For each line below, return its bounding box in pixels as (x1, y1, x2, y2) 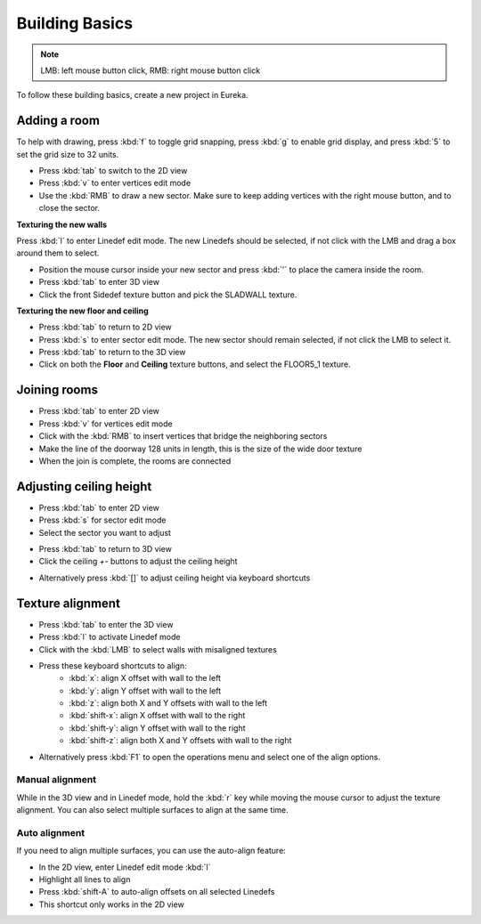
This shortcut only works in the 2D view (38, 899, 184, 910)
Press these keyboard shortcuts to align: (38, 660, 187, 671)
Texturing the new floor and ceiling (16, 305, 149, 316)
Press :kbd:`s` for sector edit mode (38, 515, 167, 525)
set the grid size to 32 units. (16, 149, 119, 159)
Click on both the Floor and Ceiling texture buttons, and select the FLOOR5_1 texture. (38, 359, 351, 369)
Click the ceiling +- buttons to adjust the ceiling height (38, 556, 238, 567)
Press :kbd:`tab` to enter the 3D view (38, 619, 174, 629)
